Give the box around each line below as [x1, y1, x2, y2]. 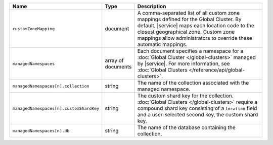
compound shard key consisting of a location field [137, 105, 257, 112]
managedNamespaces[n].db [12, 128, 70, 133]
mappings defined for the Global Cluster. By [137, 16, 242, 23]
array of [105, 57, 124, 64]
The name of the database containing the [137, 124, 236, 131]
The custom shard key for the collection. [137, 92, 234, 99]
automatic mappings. [137, 41, 188, 48]
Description [137, 3, 166, 10]
